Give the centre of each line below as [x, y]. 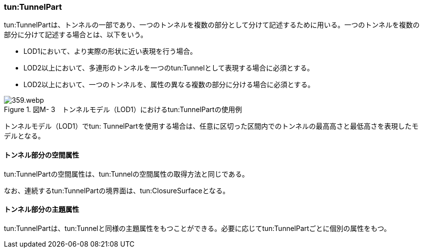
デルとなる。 [24, 136]
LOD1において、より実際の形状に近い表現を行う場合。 [110, 51]
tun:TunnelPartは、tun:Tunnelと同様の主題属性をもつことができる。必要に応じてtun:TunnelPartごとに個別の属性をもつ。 [197, 228]
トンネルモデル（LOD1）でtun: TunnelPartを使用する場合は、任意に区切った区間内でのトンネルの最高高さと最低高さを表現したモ [211, 126]
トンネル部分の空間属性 [42, 155]
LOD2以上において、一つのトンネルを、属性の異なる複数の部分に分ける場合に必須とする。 [169, 85]
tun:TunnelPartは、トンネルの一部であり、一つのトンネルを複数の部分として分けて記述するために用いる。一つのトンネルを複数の [212, 25]
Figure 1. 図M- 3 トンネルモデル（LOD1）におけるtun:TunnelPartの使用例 [123, 110]
